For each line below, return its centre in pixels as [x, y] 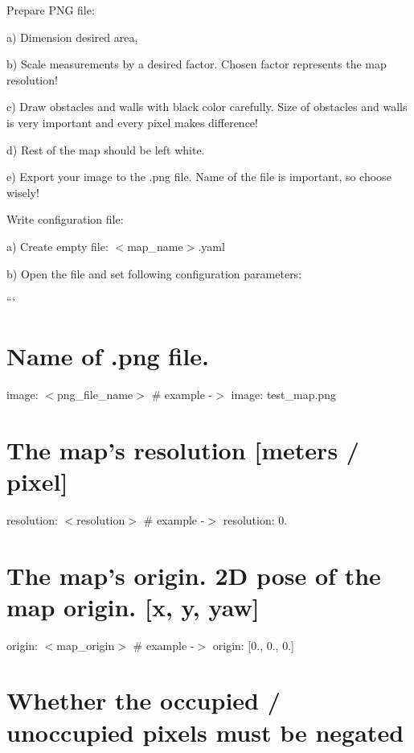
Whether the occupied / [143, 700]
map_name [155, 246]
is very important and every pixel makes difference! [132, 122]
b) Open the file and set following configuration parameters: [154, 273]
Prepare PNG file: [51, 10]
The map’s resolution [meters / [183, 449]
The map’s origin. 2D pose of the [194, 575]
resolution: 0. [255, 519]
